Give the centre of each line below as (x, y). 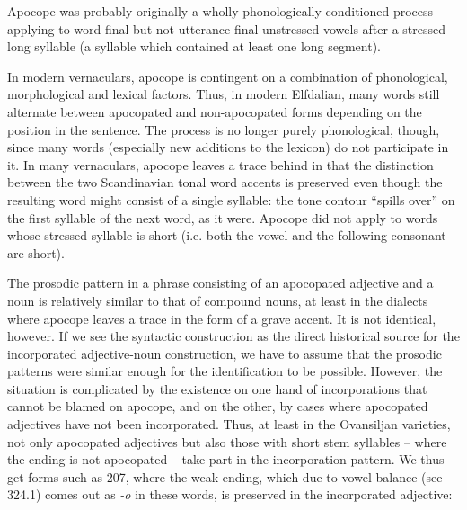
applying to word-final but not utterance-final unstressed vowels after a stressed (227, 28)
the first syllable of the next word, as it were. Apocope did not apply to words (223, 217)
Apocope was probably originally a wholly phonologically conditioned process (220, 11)
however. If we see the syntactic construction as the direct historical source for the (233, 336)
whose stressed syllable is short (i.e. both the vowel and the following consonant (227, 235)
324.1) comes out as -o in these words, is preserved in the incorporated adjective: (230, 494)
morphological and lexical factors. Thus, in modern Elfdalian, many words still (224, 94)
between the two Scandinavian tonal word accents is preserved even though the (225, 182)
